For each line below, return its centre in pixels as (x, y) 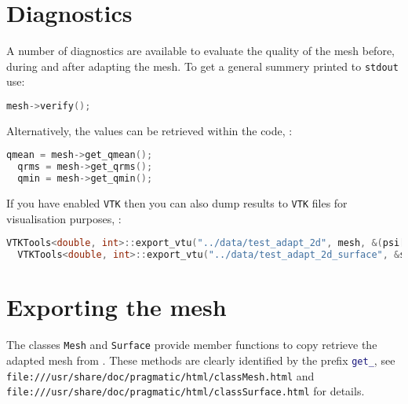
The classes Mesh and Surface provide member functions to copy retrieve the (192, 345)
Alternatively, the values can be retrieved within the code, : (149, 130)
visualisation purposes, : (64, 218)
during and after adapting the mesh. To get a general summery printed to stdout (202, 66)
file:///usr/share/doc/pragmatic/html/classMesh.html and (160, 375)
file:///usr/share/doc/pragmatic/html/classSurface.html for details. (186, 391)
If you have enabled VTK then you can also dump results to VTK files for (177, 203)
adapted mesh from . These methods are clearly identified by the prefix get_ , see (201, 360)
